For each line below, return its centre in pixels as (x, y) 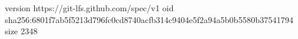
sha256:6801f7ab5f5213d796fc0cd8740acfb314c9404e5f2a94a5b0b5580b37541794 (149, 19)
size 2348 (21, 31)
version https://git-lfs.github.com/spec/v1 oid (89, 8)
